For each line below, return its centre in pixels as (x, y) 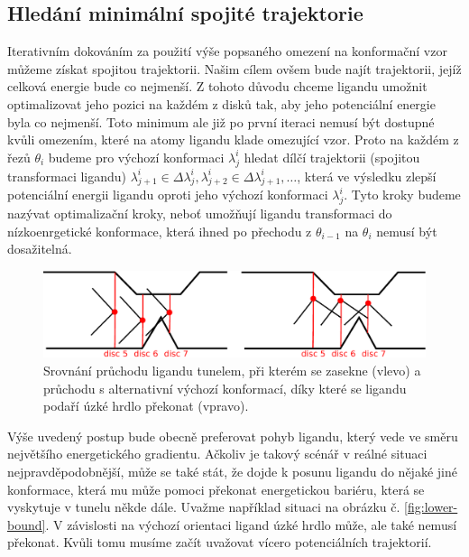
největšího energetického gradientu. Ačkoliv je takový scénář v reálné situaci (217, 454)
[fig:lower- (431, 507)
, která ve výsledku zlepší (367, 176)
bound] (27, 524)
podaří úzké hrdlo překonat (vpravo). (146, 406)
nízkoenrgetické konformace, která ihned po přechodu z (160, 231)
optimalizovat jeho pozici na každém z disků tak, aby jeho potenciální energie (221, 103)
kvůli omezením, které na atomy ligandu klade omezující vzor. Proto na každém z (233, 139)
